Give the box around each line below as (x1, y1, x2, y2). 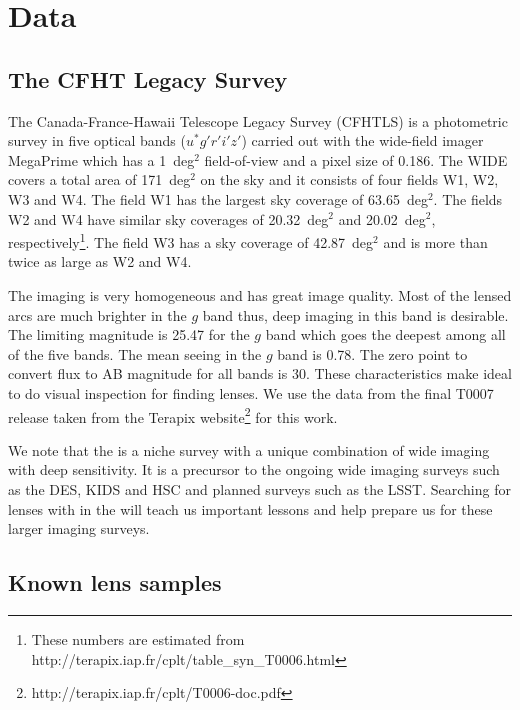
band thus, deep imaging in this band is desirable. (202, 304, 509, 325)
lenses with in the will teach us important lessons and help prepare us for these (8, 498, 493, 519)
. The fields (433, 188, 503, 209)
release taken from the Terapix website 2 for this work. (8, 403, 338, 427)
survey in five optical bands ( (8, 130, 186, 151)
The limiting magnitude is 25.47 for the (8, 324, 250, 345)
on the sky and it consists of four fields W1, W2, (200, 169, 499, 190)
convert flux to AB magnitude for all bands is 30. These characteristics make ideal (8, 363, 512, 384)
